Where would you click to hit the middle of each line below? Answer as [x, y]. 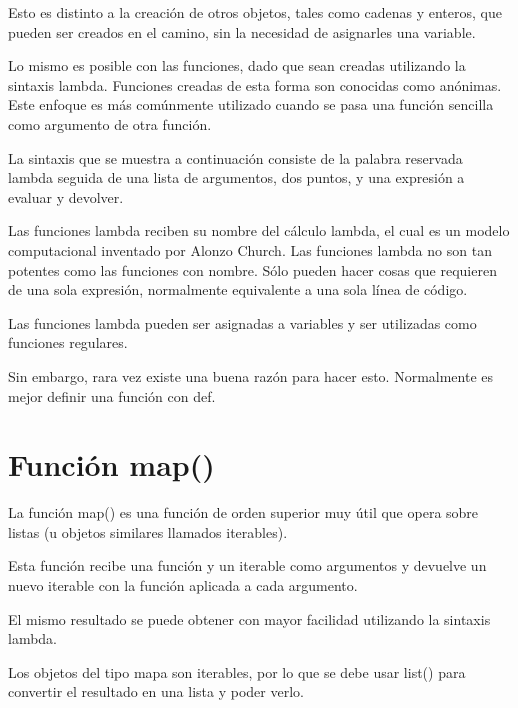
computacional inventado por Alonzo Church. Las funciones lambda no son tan [250, 249]
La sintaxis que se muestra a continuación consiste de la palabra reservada [235, 157]
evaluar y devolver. [66, 196]
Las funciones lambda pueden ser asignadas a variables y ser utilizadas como [242, 322]
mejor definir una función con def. [112, 395]
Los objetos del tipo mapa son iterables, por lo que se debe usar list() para [237, 671]
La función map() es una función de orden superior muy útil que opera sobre [243, 512]
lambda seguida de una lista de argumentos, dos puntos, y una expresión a [236, 177]
